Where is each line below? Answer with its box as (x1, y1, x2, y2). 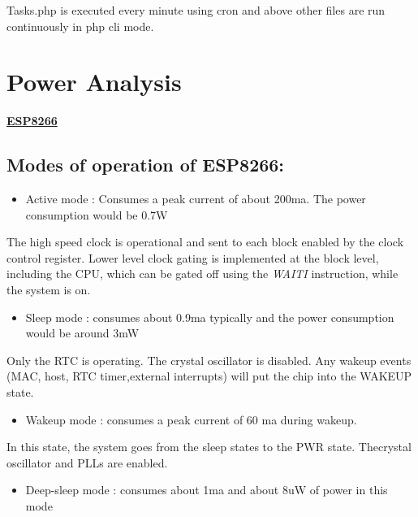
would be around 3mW (25, 324, 140, 341)
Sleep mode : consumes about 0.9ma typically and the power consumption (25, 308, 394, 325)
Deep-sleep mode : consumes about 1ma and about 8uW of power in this (25, 481, 388, 498)
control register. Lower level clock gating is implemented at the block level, (6, 249, 379, 266)
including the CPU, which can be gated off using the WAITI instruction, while (6, 265, 399, 282)
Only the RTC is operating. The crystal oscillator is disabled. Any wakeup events (6, 351, 412, 368)
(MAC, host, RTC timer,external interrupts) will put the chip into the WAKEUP (6, 367, 412, 384)
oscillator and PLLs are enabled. (6, 454, 168, 471)
